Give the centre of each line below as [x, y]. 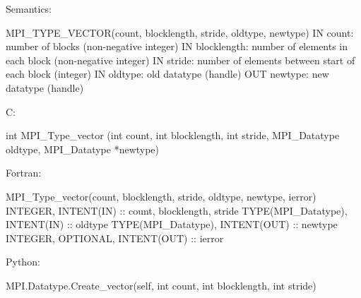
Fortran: [24, 173]
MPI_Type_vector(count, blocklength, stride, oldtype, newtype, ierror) [161, 196]
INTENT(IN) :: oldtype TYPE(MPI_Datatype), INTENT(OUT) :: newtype [172, 224]
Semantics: [29, 8]
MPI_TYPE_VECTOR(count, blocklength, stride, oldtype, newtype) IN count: [180, 32]
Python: [23, 262]
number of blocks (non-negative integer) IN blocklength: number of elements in [177, 46]
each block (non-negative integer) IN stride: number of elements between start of [180, 60]
